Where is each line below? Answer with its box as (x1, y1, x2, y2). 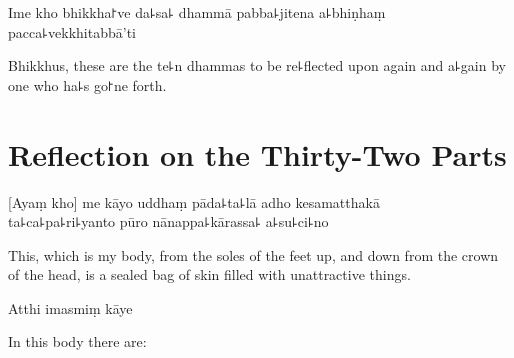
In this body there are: (8, 331, 147, 352)
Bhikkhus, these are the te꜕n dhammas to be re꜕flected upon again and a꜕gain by (8, 55, 506, 76)
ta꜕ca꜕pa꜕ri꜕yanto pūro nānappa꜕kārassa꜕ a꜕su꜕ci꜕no (8, 211, 329, 232)
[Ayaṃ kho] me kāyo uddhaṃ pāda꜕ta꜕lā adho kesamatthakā (8, 191, 380, 212)
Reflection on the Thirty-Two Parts (8, 133, 507, 174)
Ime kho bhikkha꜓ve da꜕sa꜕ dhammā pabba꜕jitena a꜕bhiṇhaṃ (8, 2, 386, 22)
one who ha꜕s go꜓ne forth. (8, 74, 167, 95)
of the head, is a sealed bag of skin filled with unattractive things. (8, 264, 411, 285)
